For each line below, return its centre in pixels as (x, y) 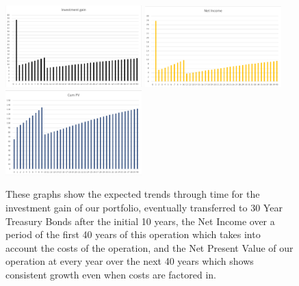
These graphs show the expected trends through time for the (133, 194)
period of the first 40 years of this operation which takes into (133, 234)
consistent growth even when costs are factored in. (111, 274)
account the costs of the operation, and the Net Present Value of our (149, 247)
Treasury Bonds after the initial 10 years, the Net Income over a (140, 221)
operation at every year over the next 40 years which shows (130, 261)
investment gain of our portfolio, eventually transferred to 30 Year (144, 207)
